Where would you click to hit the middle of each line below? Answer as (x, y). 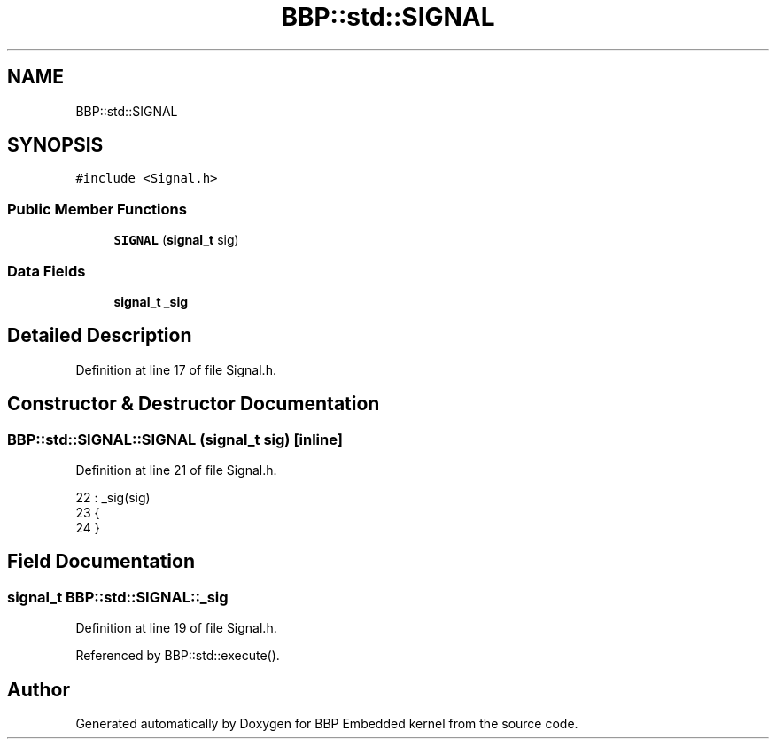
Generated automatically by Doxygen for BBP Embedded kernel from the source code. (327, 724)
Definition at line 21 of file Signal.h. (176, 470)
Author (39, 689)
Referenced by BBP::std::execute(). (178, 656)
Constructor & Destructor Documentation (194, 404)
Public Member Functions (97, 209)
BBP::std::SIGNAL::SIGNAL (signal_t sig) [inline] (175, 439)
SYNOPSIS (55, 145)
